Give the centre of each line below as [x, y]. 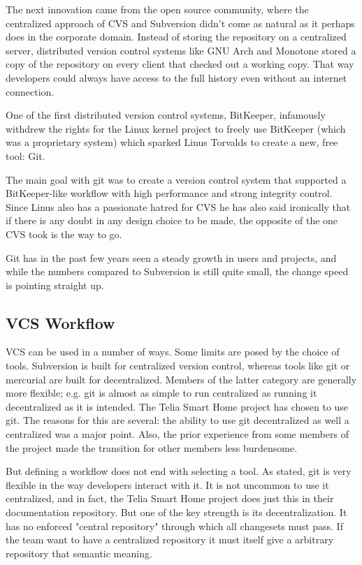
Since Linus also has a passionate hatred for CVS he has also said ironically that [178, 206]
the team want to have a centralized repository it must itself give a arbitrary [170, 540]
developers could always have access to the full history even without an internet [176, 77]
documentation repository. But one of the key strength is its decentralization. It [176, 512]
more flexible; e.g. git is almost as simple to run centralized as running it [161, 393]
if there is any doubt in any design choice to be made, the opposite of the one [172, 220]
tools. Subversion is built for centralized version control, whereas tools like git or [178, 366]
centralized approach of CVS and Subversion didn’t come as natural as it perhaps [180, 23]
